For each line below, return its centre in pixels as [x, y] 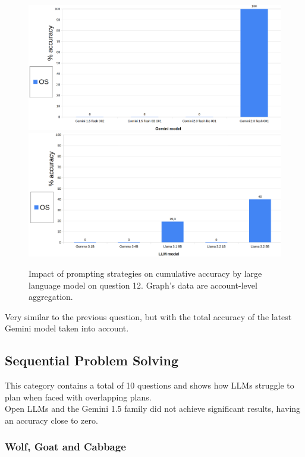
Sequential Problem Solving [92, 360]
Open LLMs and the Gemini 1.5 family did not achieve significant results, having [153, 409]
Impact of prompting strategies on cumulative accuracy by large [145, 273]
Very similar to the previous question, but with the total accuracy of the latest [148, 316]
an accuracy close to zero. [51, 420]
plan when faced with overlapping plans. [78, 397]
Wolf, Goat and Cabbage [65, 447]
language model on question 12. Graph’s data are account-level [143, 285]
